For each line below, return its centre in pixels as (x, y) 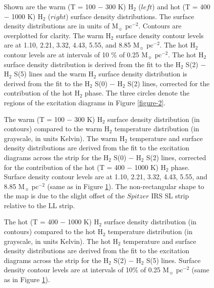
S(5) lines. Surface (173, 260)
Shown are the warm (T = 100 (50, 6)
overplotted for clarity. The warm (54, 35)
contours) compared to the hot (50, 231)
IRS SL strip (170, 196)
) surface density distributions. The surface (130, 16)
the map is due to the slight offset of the (64, 196)
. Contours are (160, 26)
